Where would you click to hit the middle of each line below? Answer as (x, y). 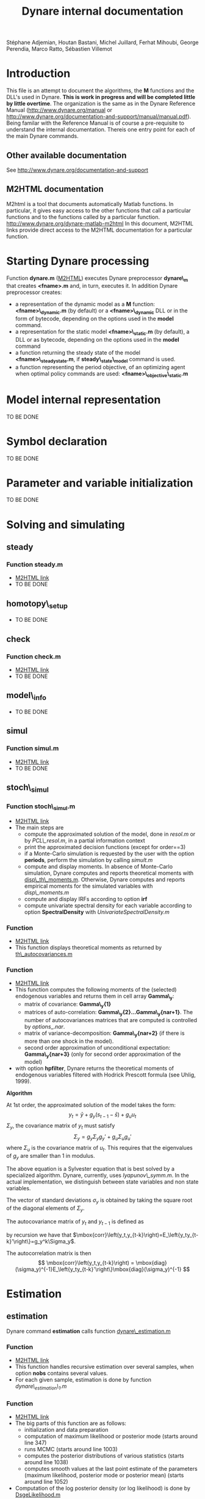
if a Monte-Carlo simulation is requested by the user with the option (109, 853)
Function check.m (34, 657)
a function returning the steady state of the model (77, 353)
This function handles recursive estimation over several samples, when (104, 1367)
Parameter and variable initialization (100, 483)
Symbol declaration (57, 441)
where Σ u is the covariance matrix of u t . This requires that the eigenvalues (100, 1148)
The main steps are (39, 827)
